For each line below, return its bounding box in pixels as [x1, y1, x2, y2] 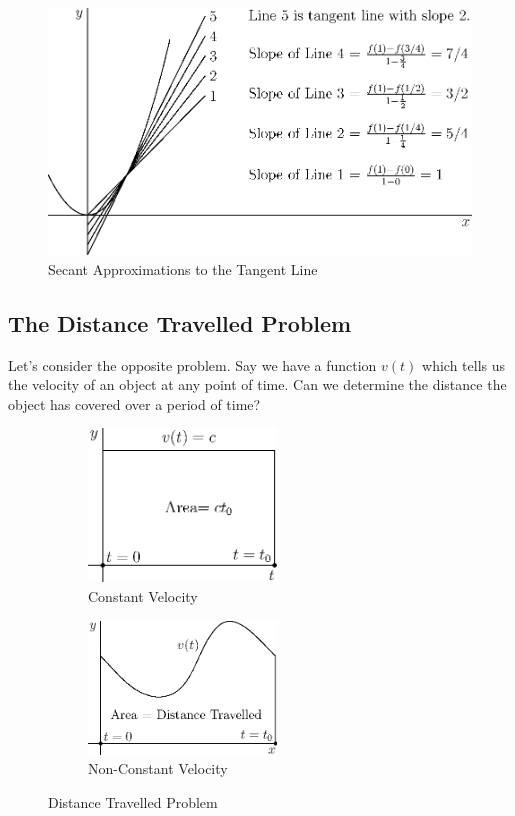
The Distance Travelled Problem [8, 307, 352, 338]
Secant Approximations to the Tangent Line [48, 258, 318, 279]
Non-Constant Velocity [88, 758, 228, 779]
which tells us [422, 354, 506, 375]
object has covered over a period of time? [8, 393, 261, 414]
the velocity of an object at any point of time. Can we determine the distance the [8, 374, 507, 395]
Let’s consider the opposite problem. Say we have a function [8, 354, 377, 375]
